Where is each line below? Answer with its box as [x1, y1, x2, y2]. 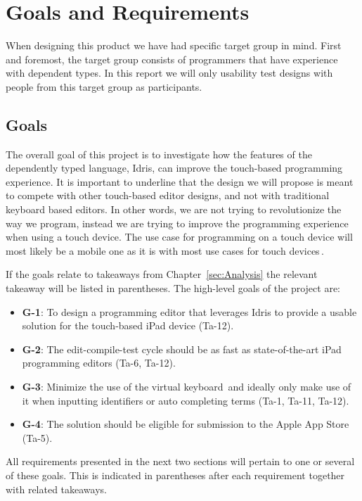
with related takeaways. [6, 481, 107, 496]
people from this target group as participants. [6, 79, 202, 94]
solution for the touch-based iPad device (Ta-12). [22, 318, 234, 333]
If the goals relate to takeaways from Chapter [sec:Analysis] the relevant [6, 267, 318, 281]
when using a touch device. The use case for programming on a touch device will [6, 229, 353, 244]
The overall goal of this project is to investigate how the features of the [6, 146, 312, 161]
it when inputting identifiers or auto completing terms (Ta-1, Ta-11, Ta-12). [22, 393, 349, 407]
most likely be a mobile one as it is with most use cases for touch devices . [6, 243, 324, 258]
